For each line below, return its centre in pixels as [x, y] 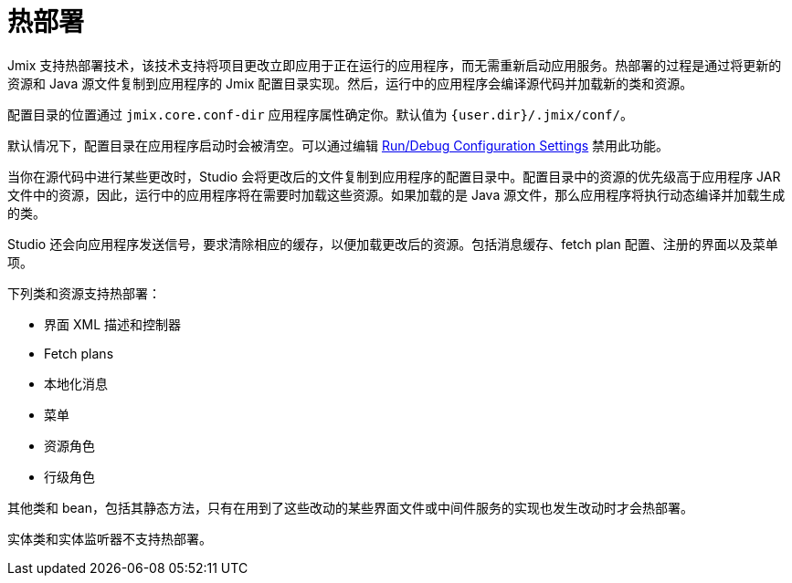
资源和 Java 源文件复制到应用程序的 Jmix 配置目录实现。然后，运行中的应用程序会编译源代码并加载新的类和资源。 [350, 83]
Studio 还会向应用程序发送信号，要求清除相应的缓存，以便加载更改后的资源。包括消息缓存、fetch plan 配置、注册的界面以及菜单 [393, 244]
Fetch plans [79, 353]
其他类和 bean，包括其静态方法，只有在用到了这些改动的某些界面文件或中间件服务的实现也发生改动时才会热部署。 [350, 507]
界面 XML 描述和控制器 [112, 324]
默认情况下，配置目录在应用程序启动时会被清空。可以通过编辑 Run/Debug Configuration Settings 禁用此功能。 [338, 145]
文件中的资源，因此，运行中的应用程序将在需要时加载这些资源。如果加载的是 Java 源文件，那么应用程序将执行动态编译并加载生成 [396, 194]
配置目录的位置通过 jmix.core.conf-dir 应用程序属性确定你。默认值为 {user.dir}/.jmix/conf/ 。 [320, 114]
